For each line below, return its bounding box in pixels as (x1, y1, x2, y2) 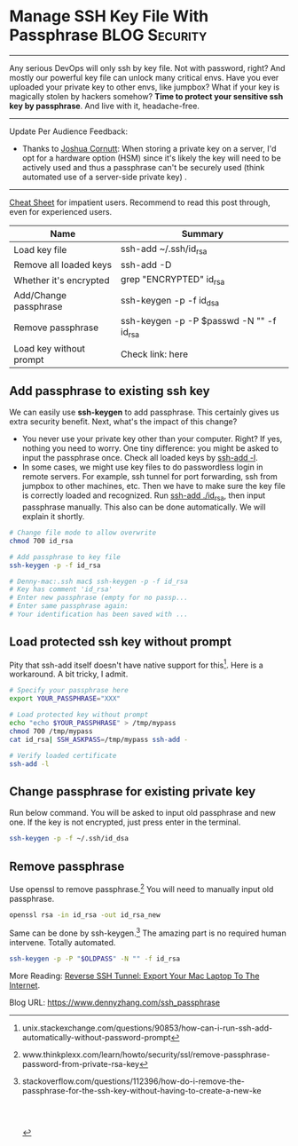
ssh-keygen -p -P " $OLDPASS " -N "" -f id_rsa (9, 954, 181, 964)
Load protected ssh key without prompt (9, 635, 232, 650)
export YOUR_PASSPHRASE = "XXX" (9, 694, 122, 703)
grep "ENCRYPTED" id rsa (121, 273, 225, 288)
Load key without (13, 342, 86, 354)
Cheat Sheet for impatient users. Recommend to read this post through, (9, 197, 271, 208)
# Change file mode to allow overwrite (9, 528, 157, 538)
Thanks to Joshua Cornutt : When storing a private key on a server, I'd (21, 143, 277, 154)
